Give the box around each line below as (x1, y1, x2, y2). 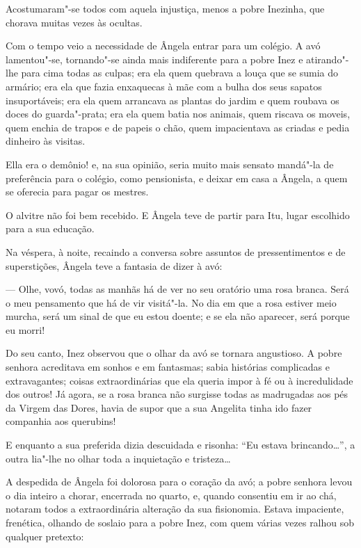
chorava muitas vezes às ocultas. (6, 15, 143, 29)
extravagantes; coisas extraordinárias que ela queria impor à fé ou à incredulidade (6, 373, 353, 387)
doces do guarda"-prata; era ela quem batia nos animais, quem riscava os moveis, (6, 106, 351, 121)
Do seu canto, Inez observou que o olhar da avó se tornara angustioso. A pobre (6, 346, 342, 360)
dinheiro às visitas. (6, 134, 86, 148)
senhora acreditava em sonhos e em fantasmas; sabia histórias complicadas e (6, 360, 330, 374)
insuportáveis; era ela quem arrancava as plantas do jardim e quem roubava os (6, 92, 339, 107)
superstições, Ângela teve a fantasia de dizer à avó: (6, 258, 223, 273)
